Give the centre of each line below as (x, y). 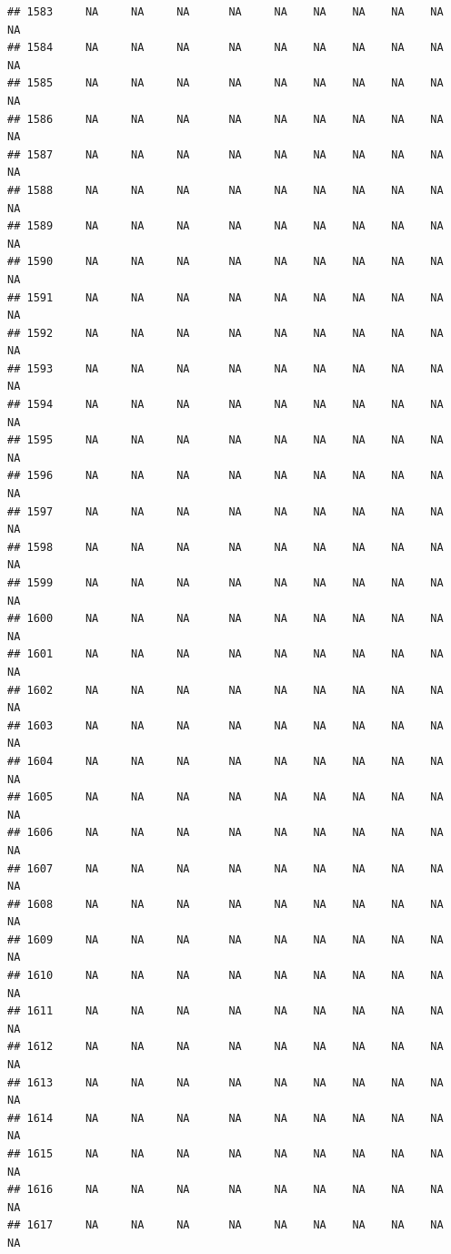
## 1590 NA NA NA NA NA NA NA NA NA (225, 262)
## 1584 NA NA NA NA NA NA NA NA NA (225, 48)
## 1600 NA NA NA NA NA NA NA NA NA (225, 619)
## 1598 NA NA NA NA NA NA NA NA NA (225, 547)
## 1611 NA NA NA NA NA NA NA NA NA (225, 1011)
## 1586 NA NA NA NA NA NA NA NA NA (225, 119)
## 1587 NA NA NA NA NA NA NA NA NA (225, 154)
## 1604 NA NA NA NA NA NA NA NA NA (225, 761)
